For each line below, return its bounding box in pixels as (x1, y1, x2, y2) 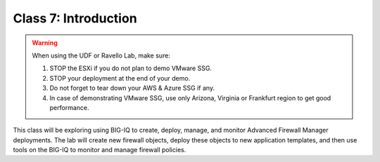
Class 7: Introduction (13, 11, 137, 26)
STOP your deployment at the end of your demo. (49, 74, 191, 82)
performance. (49, 103, 89, 112)
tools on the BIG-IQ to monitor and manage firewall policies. (13, 146, 186, 154)
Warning (32, 39, 58, 47)
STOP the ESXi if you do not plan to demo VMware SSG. (49, 64, 213, 73)
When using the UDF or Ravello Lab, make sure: (32, 51, 170, 60)
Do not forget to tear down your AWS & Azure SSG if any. (49, 84, 215, 93)
